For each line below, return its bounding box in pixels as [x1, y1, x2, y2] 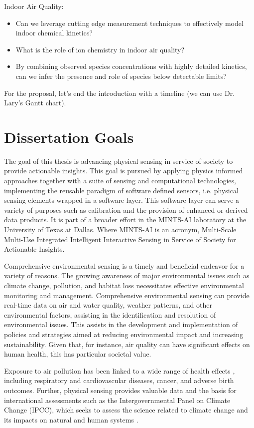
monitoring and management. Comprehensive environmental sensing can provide [4, 290, 250, 300]
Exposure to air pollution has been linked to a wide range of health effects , [4, 365, 235, 376]
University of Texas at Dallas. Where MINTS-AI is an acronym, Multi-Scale [4, 224, 237, 235]
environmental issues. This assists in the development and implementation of [4, 319, 238, 330]
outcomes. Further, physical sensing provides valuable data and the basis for [4, 385, 237, 395]
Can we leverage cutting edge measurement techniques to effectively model [15, 17, 244, 28]
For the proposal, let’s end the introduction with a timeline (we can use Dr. [4, 87, 235, 98]
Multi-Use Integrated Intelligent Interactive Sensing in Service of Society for [4, 234, 236, 244]
